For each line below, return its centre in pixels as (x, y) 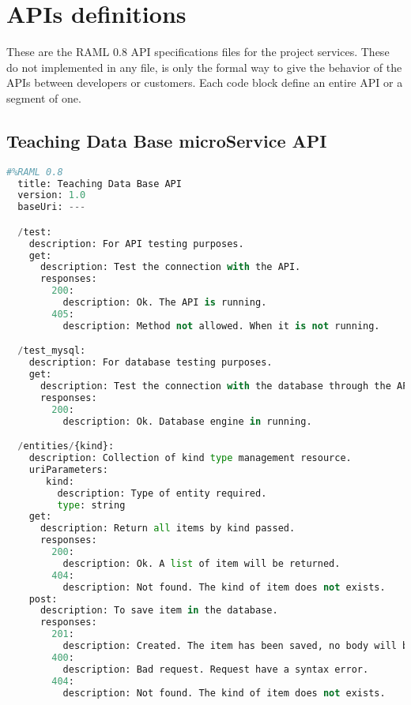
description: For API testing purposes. (136, 244)
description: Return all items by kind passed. (168, 529)
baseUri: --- (52, 207)
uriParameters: (68, 469)
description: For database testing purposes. (151, 363)
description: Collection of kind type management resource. (190, 458)
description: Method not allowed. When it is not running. (221, 326)
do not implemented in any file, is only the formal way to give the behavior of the (204, 67)
